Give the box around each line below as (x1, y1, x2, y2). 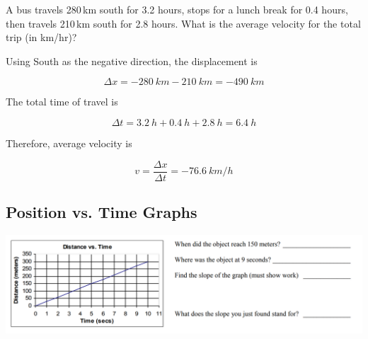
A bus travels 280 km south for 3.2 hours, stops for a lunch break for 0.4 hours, (6, 2, 348, 16)
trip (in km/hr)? (6, 30, 77, 45)
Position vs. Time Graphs (6, 201, 197, 223)
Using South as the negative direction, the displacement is (6, 53, 258, 68)
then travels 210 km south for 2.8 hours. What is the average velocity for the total (6, 16, 361, 30)
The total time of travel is (6, 94, 118, 109)
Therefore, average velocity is (6, 135, 132, 150)
